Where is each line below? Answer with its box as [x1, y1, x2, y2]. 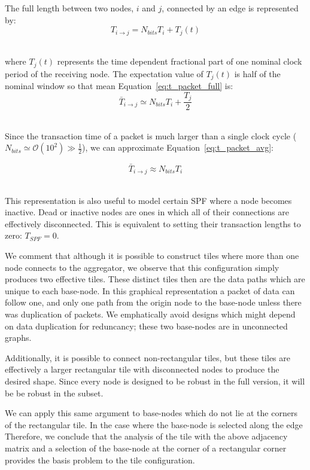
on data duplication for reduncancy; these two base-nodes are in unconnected [5, 319, 288, 332]
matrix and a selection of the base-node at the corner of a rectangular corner [5, 441, 287, 454]
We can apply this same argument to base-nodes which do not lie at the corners [5, 407, 297, 419]
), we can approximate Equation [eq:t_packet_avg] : [82, 141, 273, 154]
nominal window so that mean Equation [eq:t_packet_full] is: [5, 80, 233, 92]
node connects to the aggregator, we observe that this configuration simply [5, 261, 279, 273]
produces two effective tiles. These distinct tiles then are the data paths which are [5, 273, 305, 285]
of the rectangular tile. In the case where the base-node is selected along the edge [5, 418, 303, 431]
